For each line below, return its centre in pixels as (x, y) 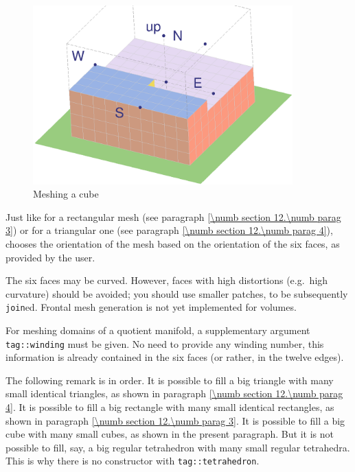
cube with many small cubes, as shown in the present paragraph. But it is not (170, 434)
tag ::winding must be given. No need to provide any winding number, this (165, 343)
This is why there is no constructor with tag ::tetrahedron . (133, 461)
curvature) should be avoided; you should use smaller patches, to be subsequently (177, 293)
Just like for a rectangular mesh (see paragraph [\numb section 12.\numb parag (173, 216)
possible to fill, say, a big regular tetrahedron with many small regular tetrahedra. (178, 447)
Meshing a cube (66, 194)
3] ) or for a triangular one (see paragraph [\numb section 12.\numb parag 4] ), (169, 230)
